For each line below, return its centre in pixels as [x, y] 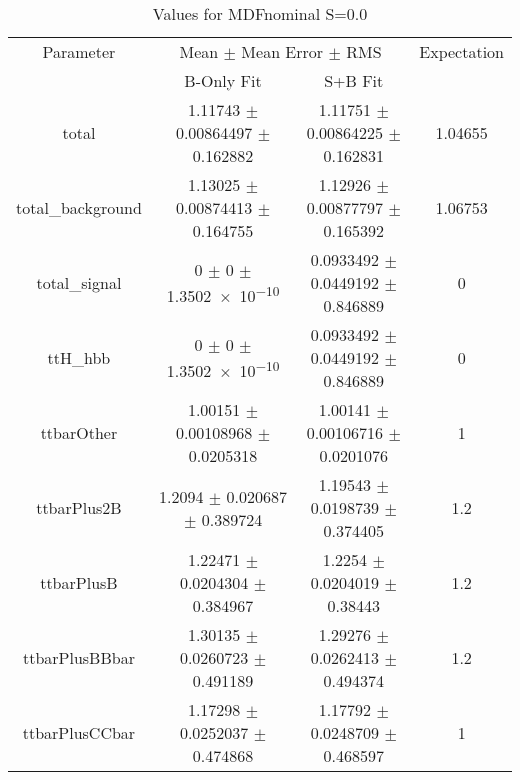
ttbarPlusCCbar [79, 732]
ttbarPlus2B [79, 507]
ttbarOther [79, 432]
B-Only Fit [223, 80]
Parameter [79, 51]
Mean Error [282, 51]
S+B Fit [354, 80]
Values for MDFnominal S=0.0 [260, 13]
